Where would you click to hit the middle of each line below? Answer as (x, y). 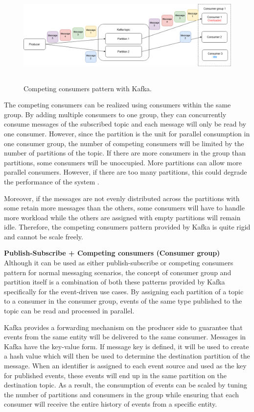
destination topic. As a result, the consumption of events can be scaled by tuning (126, 385)
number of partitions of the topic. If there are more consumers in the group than (125, 153)
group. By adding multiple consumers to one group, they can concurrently (115, 114)
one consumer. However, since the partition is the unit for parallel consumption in (127, 133)
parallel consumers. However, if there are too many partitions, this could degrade (126, 172)
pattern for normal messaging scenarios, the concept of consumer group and (118, 272)
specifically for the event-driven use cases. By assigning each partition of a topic (124, 291)
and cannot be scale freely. (44, 236)
